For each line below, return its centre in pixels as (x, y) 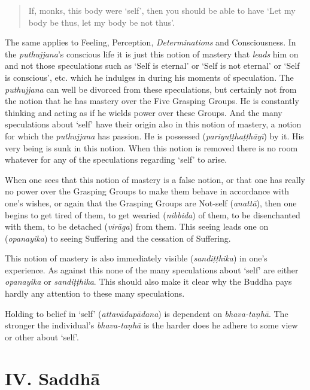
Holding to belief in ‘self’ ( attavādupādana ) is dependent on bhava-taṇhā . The (147, 313)
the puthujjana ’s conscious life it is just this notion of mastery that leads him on (152, 54)
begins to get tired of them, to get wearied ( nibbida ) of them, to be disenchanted (153, 214)
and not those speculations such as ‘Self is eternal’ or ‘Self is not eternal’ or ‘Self (152, 65)
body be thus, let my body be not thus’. (101, 22)
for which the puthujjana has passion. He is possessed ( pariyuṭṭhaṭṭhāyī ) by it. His (154, 135)
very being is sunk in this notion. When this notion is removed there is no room (151, 147)
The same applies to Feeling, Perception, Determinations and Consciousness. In (151, 42)
